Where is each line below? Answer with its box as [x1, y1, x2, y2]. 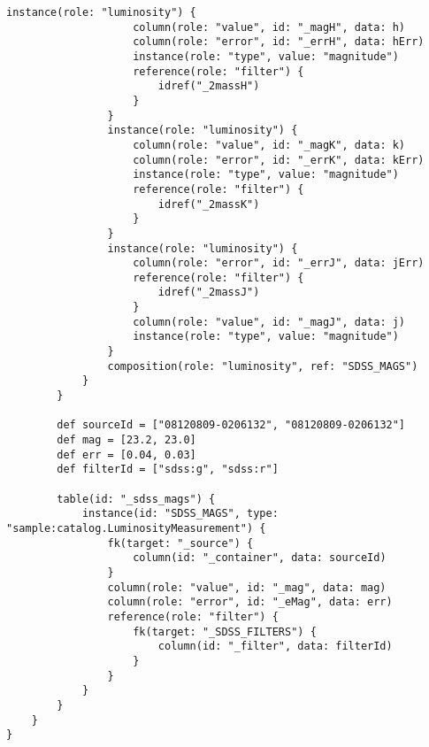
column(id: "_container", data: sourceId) [133, 551, 387, 565]
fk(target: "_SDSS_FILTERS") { [133, 625, 317, 638]
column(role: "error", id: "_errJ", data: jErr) [133, 257, 425, 270]
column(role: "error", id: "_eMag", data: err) [107, 596, 393, 609]
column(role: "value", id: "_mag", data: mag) [107, 581, 387, 594]
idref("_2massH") [157, 80, 260, 93]
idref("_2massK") [157, 197, 260, 211]
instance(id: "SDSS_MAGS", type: [81, 507, 279, 520]
